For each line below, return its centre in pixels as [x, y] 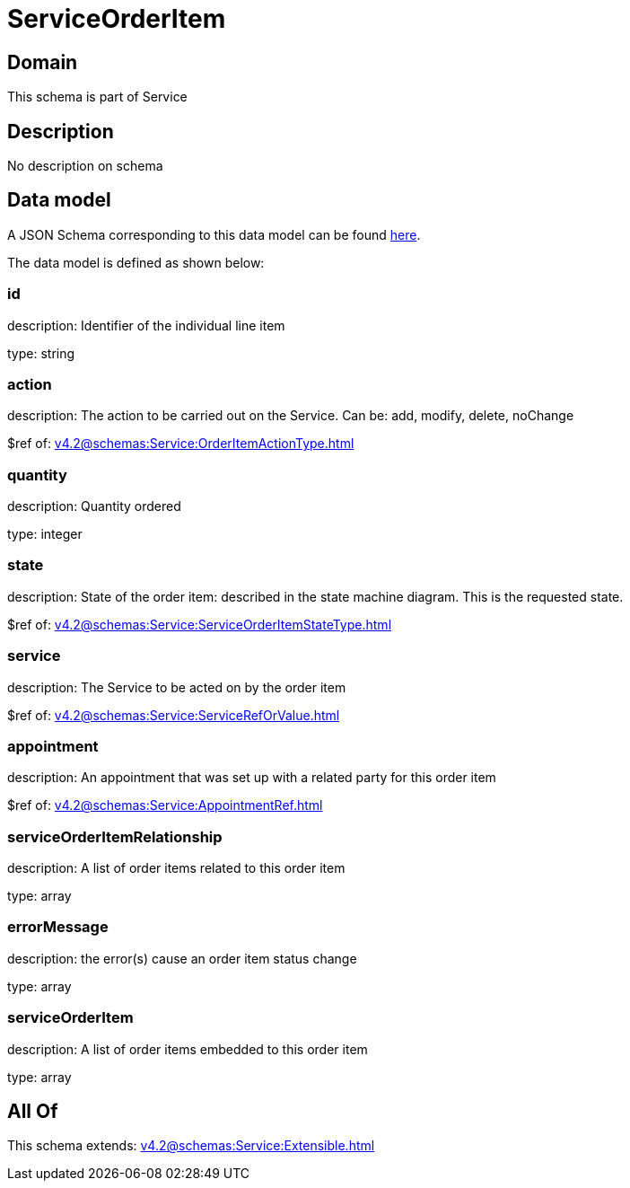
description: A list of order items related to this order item [176, 868]
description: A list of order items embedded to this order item [188, 1049]
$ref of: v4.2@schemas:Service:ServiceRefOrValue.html [174, 715]
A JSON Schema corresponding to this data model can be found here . [214, 234]
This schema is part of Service [97, 97]
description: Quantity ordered [94, 506]
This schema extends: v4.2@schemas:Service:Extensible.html [191, 1146]
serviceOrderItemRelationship [115, 836]
